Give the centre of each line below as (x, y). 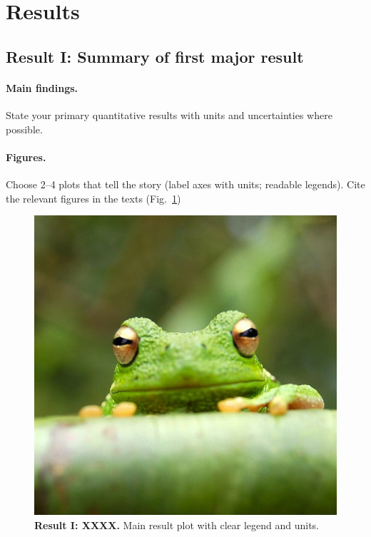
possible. (24, 129)
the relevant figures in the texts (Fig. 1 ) (93, 198)
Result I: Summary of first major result (155, 56)
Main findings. (42, 87)
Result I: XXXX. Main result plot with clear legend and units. (177, 525)
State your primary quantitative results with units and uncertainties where (169, 114)
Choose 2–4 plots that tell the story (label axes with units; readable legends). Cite (185, 184)
